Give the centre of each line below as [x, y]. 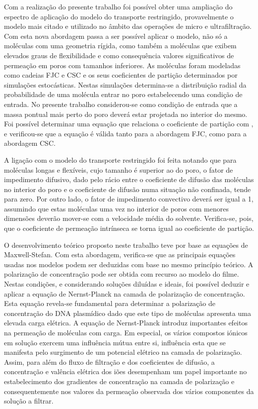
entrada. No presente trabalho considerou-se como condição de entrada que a [121, 104]
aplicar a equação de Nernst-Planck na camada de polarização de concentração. [125, 293]
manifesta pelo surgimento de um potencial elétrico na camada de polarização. [123, 352]
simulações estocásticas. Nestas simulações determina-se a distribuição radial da [125, 84]
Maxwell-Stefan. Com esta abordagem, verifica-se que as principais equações [120, 255]
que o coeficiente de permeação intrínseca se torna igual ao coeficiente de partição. [129, 228]
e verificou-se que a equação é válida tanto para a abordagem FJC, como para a [126, 133]
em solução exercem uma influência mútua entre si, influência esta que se [115, 342]
